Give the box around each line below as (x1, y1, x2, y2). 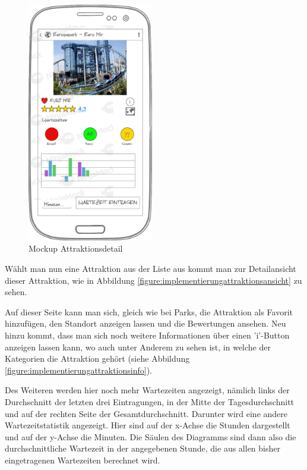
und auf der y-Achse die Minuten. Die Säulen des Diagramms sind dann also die (5, 430, 296, 443)
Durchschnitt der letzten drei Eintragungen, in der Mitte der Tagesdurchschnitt (5, 396, 295, 408)
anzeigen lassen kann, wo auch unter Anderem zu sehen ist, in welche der (5, 340, 271, 353)
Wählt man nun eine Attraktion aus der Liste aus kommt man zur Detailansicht (5, 262, 296, 275)
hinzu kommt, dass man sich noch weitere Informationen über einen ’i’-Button (5, 329, 290, 341)
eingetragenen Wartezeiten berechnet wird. (5, 453, 160, 466)
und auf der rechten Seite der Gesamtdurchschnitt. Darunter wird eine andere (5, 407, 287, 419)
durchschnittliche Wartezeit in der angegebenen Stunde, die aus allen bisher (5, 442, 280, 455)
